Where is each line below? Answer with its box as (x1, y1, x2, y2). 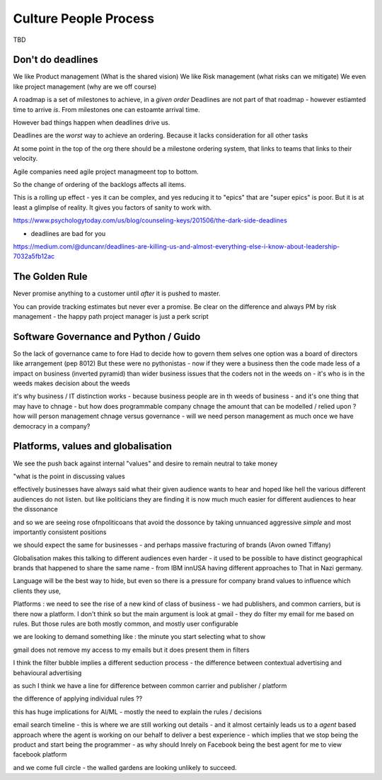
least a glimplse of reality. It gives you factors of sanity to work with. (13, 203, 212, 212)
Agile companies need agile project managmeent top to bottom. (13, 167, 199, 176)
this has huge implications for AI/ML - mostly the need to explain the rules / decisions (13, 707, 262, 716)
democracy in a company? (13, 422, 91, 430)
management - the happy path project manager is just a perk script (13, 312, 209, 320)
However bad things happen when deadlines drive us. (13, 118, 170, 127)
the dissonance (13, 505, 58, 514)
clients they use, (13, 587, 62, 595)
